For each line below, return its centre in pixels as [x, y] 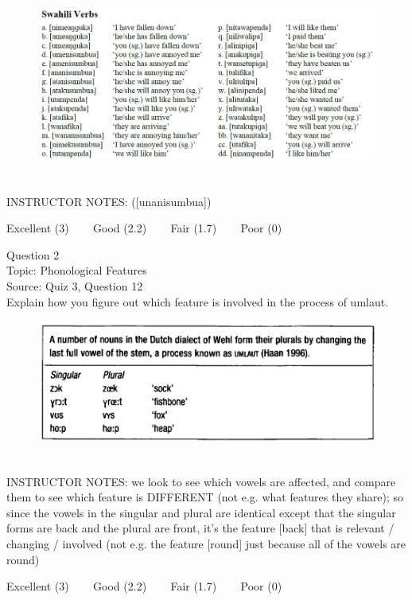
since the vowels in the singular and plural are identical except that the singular [201, 512]
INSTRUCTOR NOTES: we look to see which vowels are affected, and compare [201, 481]
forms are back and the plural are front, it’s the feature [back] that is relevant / [200, 528]
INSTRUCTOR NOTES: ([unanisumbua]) [109, 201]
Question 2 [33, 254]
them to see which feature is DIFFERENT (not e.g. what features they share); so [205, 497]
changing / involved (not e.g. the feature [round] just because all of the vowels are [206, 543]
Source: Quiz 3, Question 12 [75, 285]
